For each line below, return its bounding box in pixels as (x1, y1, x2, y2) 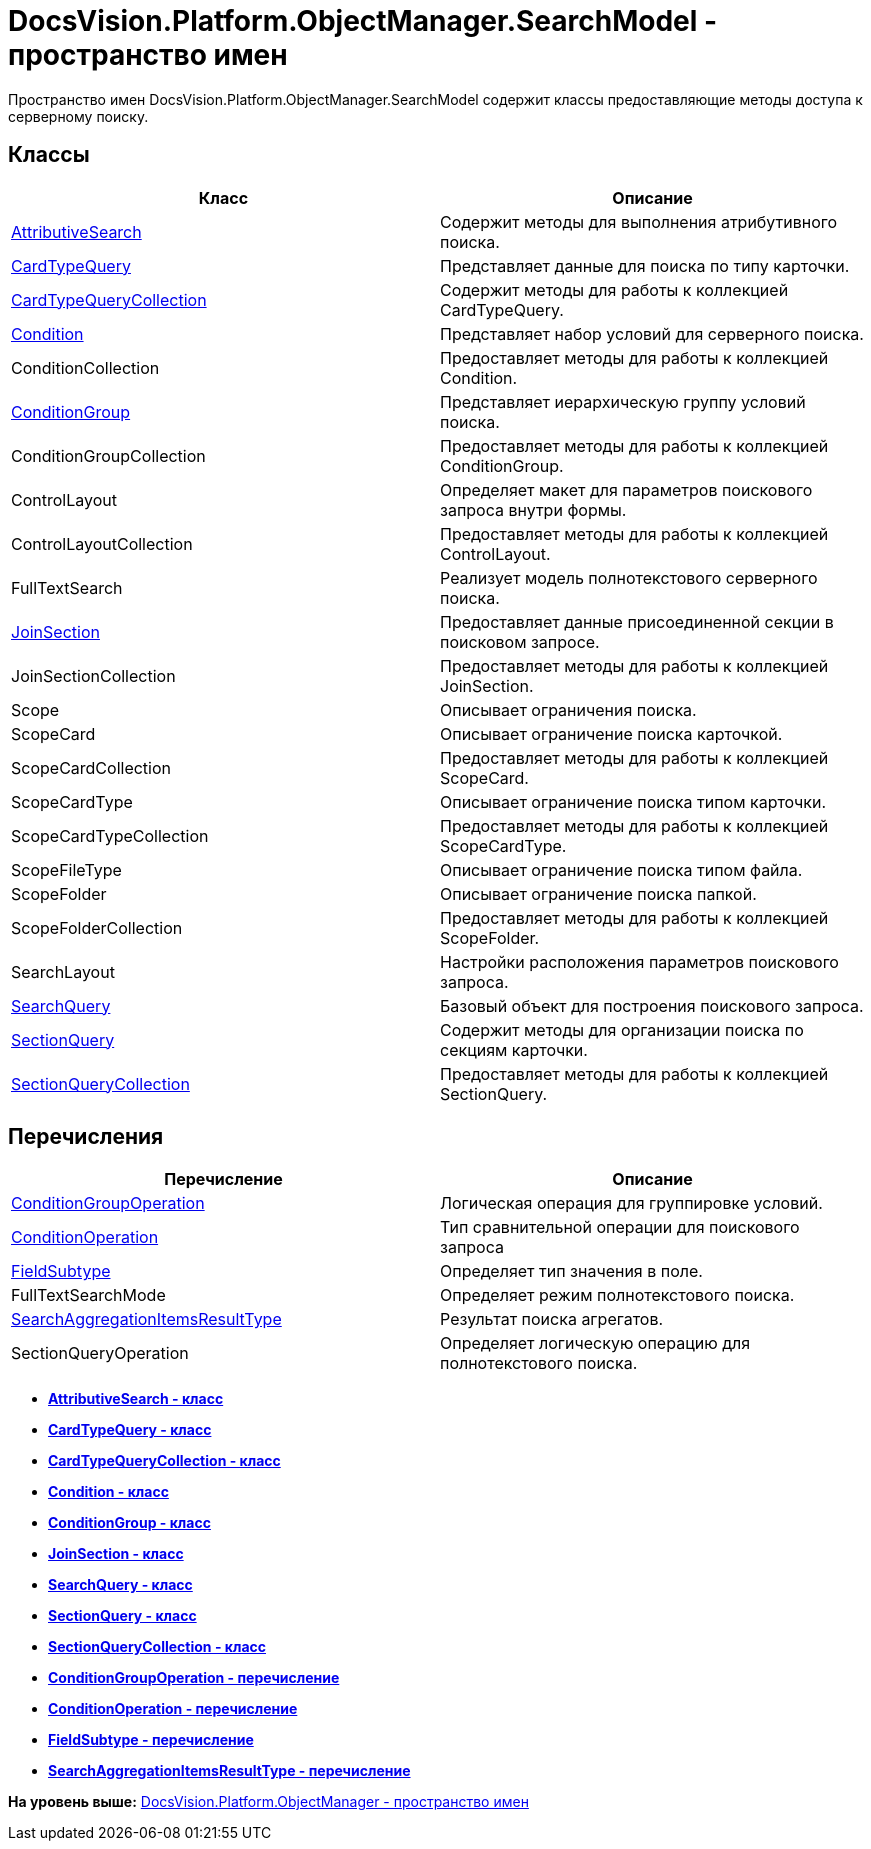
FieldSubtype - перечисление (48, 1731, 254, 1749)
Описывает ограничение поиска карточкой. (440, 723, 783, 744)
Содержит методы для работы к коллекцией (440, 279, 789, 300)
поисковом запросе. (440, 631, 600, 652)
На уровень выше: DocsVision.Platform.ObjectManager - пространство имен (8, 1793, 529, 1811)
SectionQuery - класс (48, 1607, 197, 1625)
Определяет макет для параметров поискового (440, 479, 813, 500)
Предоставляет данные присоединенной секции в (440, 611, 834, 632)
